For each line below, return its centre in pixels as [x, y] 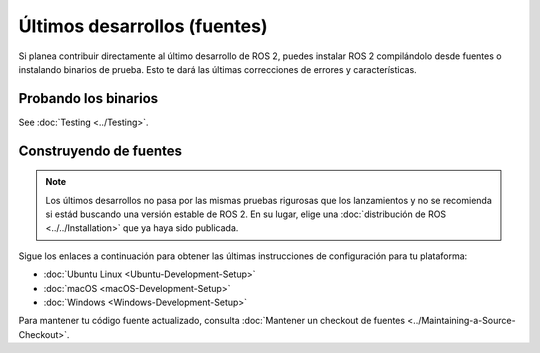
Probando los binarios [88, 98]
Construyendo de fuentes [100, 150]
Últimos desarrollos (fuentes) [143, 26]
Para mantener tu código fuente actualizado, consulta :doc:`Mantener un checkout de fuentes [211, 321]
